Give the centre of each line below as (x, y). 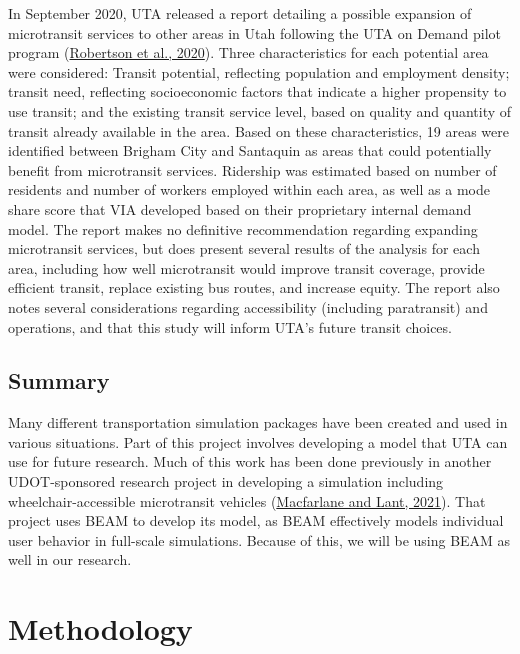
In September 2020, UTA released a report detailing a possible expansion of (240, 13)
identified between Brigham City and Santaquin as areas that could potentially (250, 150)
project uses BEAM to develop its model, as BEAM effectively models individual (256, 520)
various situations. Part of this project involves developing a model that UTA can (258, 441)
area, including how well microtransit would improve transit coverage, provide (246, 267)
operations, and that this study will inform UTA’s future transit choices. (230, 326)
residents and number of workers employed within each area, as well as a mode (249, 189)
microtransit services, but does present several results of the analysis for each (244, 248)
